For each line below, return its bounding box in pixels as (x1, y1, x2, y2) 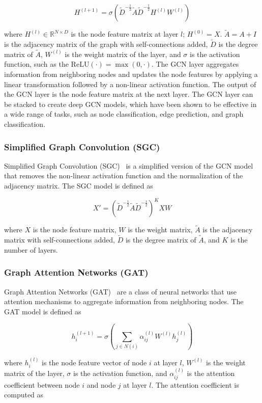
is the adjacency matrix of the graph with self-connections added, (4, 39, 208, 49)
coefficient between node (4, 379, 80, 390)
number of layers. (4, 244, 58, 255)
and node (86, 379, 116, 390)
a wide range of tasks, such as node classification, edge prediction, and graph (4, 109, 244, 119)
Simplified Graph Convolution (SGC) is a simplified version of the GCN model (4, 160, 253, 171)
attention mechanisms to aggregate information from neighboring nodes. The (4, 296, 244, 307)
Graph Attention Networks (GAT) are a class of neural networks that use (4, 286, 237, 297)
